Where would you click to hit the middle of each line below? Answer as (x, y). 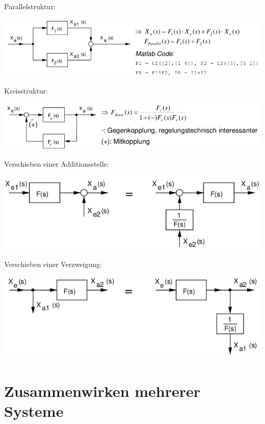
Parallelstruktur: (30, 6)
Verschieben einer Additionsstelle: (57, 164)
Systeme (34, 411)
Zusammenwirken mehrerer (102, 390)
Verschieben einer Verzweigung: (53, 264)
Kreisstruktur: (26, 91)
